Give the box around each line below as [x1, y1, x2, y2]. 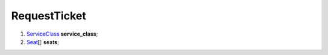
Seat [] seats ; [26, 38, 60, 45]
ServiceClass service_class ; [26, 30, 98, 37]
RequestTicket [11, 9, 86, 22]
